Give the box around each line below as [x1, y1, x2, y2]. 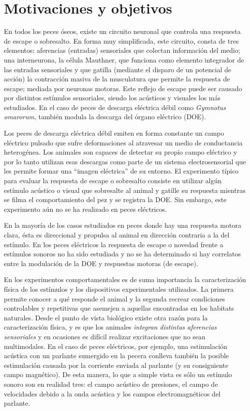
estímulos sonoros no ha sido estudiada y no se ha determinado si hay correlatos [4, 249, 241, 259]
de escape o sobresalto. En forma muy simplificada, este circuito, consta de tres [4, 35, 239, 46]
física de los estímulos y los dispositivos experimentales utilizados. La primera [4, 284, 234, 294]
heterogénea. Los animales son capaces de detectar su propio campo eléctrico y [4, 147, 237, 157]
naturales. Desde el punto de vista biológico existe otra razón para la [4, 312, 208, 322]
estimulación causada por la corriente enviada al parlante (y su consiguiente [4, 360, 229, 370]
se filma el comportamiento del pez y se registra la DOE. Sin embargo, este [4, 194, 227, 205]
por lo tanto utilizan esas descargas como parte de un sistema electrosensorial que [4, 156, 246, 166]
